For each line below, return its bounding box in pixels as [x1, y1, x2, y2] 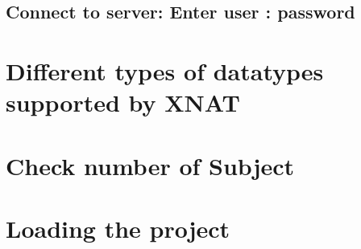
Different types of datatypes [6, 54, 324, 87]
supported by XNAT [6, 86, 240, 119]
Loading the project [6, 211, 230, 244]
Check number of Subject [6, 149, 295, 182]
